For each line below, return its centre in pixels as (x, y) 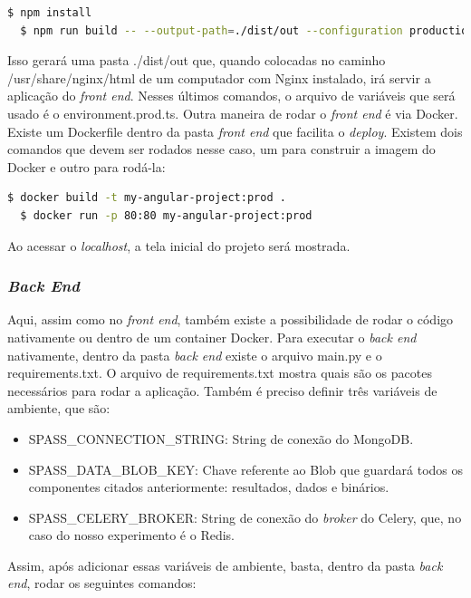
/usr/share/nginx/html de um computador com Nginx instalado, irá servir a (219, 77)
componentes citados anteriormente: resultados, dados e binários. (209, 487)
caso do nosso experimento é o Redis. (132, 535)
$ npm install (50, 13)
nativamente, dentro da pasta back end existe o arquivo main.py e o (195, 355)
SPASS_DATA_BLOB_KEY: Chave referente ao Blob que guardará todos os (246, 469)
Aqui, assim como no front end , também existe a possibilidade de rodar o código (231, 319)
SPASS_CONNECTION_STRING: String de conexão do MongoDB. (221, 438)
